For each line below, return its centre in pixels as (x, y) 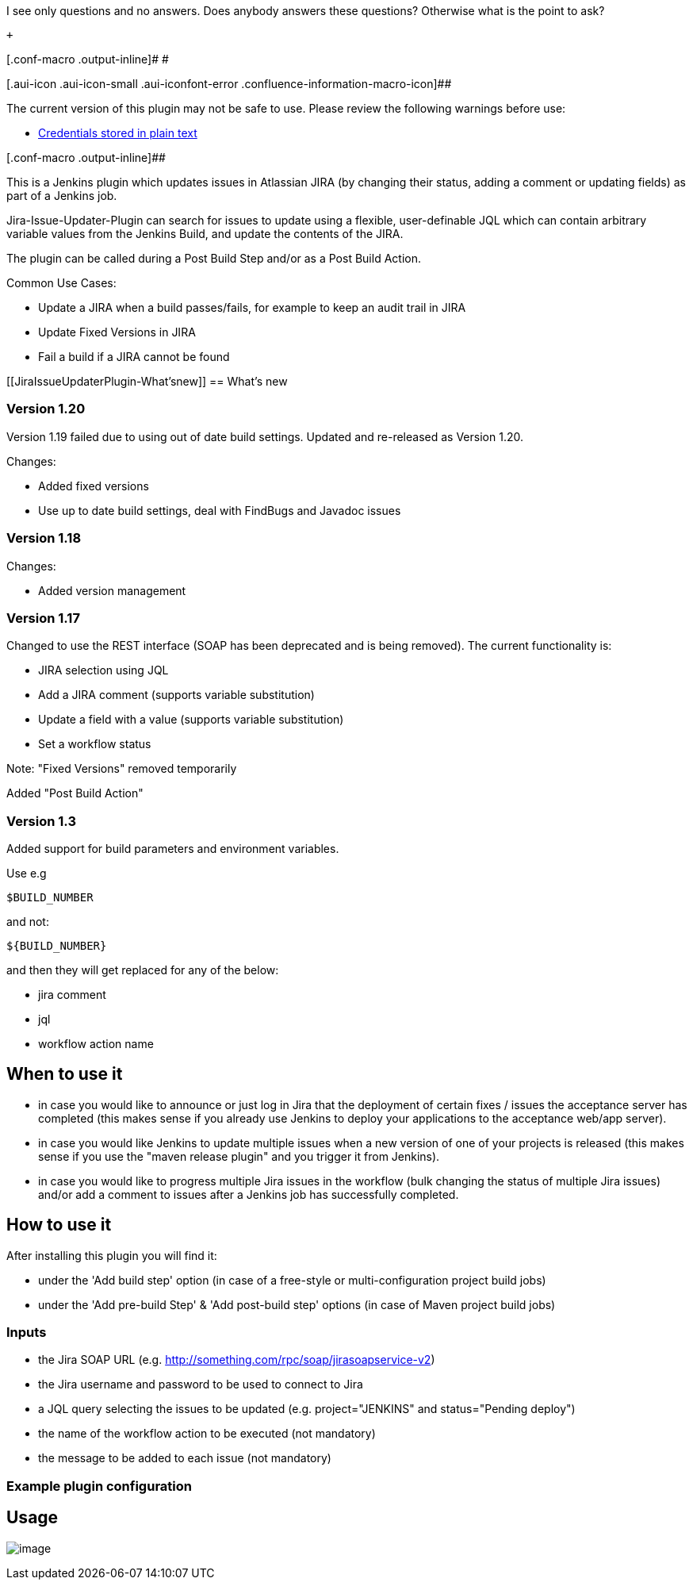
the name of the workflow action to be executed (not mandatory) (207, 1434)
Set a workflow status (95, 744)
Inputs (27, 1333)
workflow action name (96, 1044)
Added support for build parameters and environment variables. (173, 849)
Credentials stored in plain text (118, 133)
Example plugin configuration (99, 1486)
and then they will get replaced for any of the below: (143, 970)
